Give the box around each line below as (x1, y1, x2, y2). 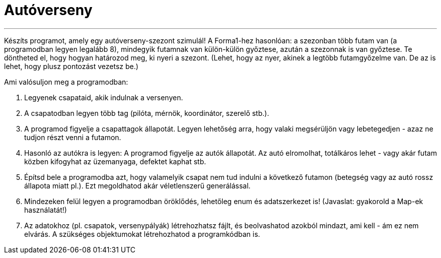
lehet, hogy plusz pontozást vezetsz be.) (4, 61, 138, 71)
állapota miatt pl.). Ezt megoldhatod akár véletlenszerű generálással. (24, 181, 251, 190)
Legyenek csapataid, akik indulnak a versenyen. (24, 93, 183, 102)
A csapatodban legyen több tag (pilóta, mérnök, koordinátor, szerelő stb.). (24, 108, 269, 117)
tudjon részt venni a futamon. (24, 133, 121, 142)
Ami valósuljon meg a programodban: (4, 77, 128, 86)
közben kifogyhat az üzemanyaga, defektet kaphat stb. (24, 157, 206, 166)
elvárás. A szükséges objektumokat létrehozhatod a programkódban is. (24, 229, 260, 238)
